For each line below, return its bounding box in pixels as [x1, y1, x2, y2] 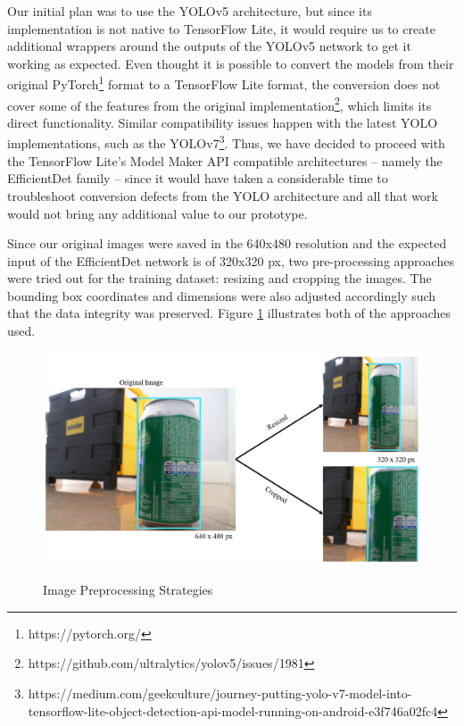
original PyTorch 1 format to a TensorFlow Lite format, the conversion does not [7, 72, 441, 94]
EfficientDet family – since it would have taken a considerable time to [7, 169, 388, 188]
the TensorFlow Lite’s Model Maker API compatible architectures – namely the [7, 151, 443, 170]
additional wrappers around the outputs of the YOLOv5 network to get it [7, 37, 411, 55]
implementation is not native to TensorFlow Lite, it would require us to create [7, 19, 435, 38]
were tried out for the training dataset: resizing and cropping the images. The [7, 269, 432, 288]
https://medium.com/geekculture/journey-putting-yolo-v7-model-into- [28, 683, 412, 702]
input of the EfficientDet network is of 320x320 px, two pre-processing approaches [7, 251, 454, 270]
